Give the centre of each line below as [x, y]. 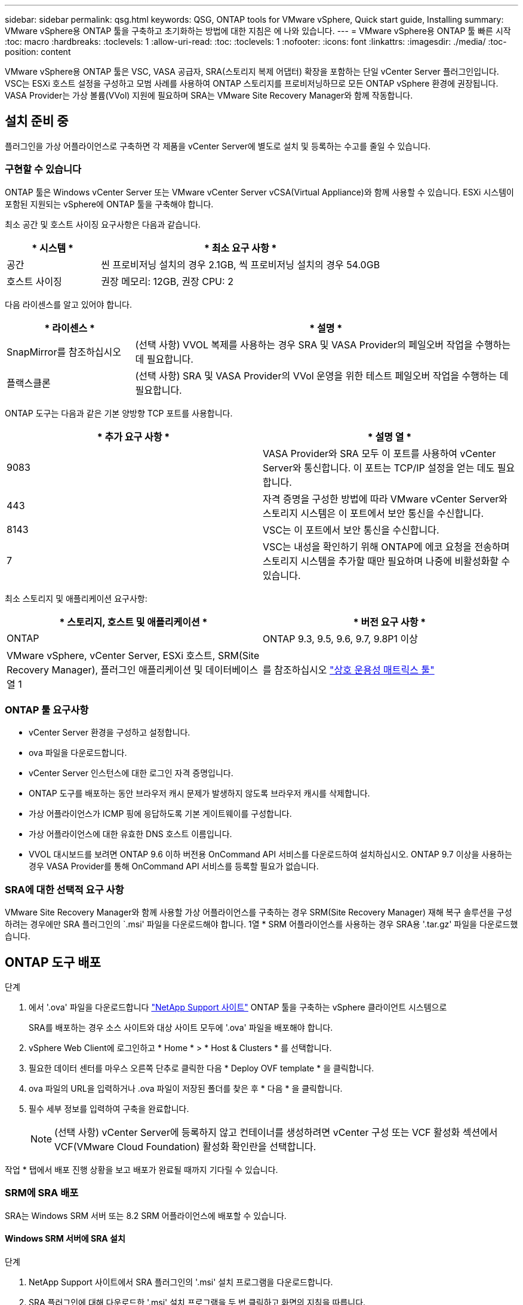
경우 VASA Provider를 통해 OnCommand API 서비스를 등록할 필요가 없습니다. [174, 866]
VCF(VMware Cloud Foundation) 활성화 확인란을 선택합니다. [185, 1146]
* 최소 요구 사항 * [241, 248]
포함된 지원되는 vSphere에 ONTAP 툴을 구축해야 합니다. [109, 204]
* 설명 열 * [390, 436]
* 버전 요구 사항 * [390, 622]
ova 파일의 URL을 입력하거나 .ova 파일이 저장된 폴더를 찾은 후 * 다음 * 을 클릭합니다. [186, 1088]
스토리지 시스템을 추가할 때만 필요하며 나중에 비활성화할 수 [387, 561]
